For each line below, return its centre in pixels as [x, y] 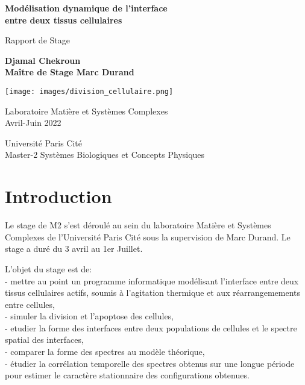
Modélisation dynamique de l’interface [86, 8]
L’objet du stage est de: [49, 268]
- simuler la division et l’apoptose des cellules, [90, 316]
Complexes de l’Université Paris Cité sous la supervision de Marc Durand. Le [148, 236]
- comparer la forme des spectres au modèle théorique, [105, 352]
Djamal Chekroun [43, 60]
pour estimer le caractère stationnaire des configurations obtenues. [127, 375]
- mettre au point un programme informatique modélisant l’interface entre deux [152, 280]
